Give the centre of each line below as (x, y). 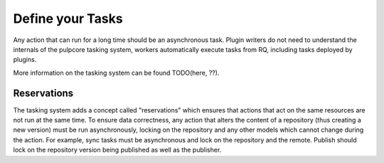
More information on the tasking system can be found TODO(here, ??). (116, 73)
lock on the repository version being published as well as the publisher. (117, 150)
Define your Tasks (68, 19)
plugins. (25, 60)
